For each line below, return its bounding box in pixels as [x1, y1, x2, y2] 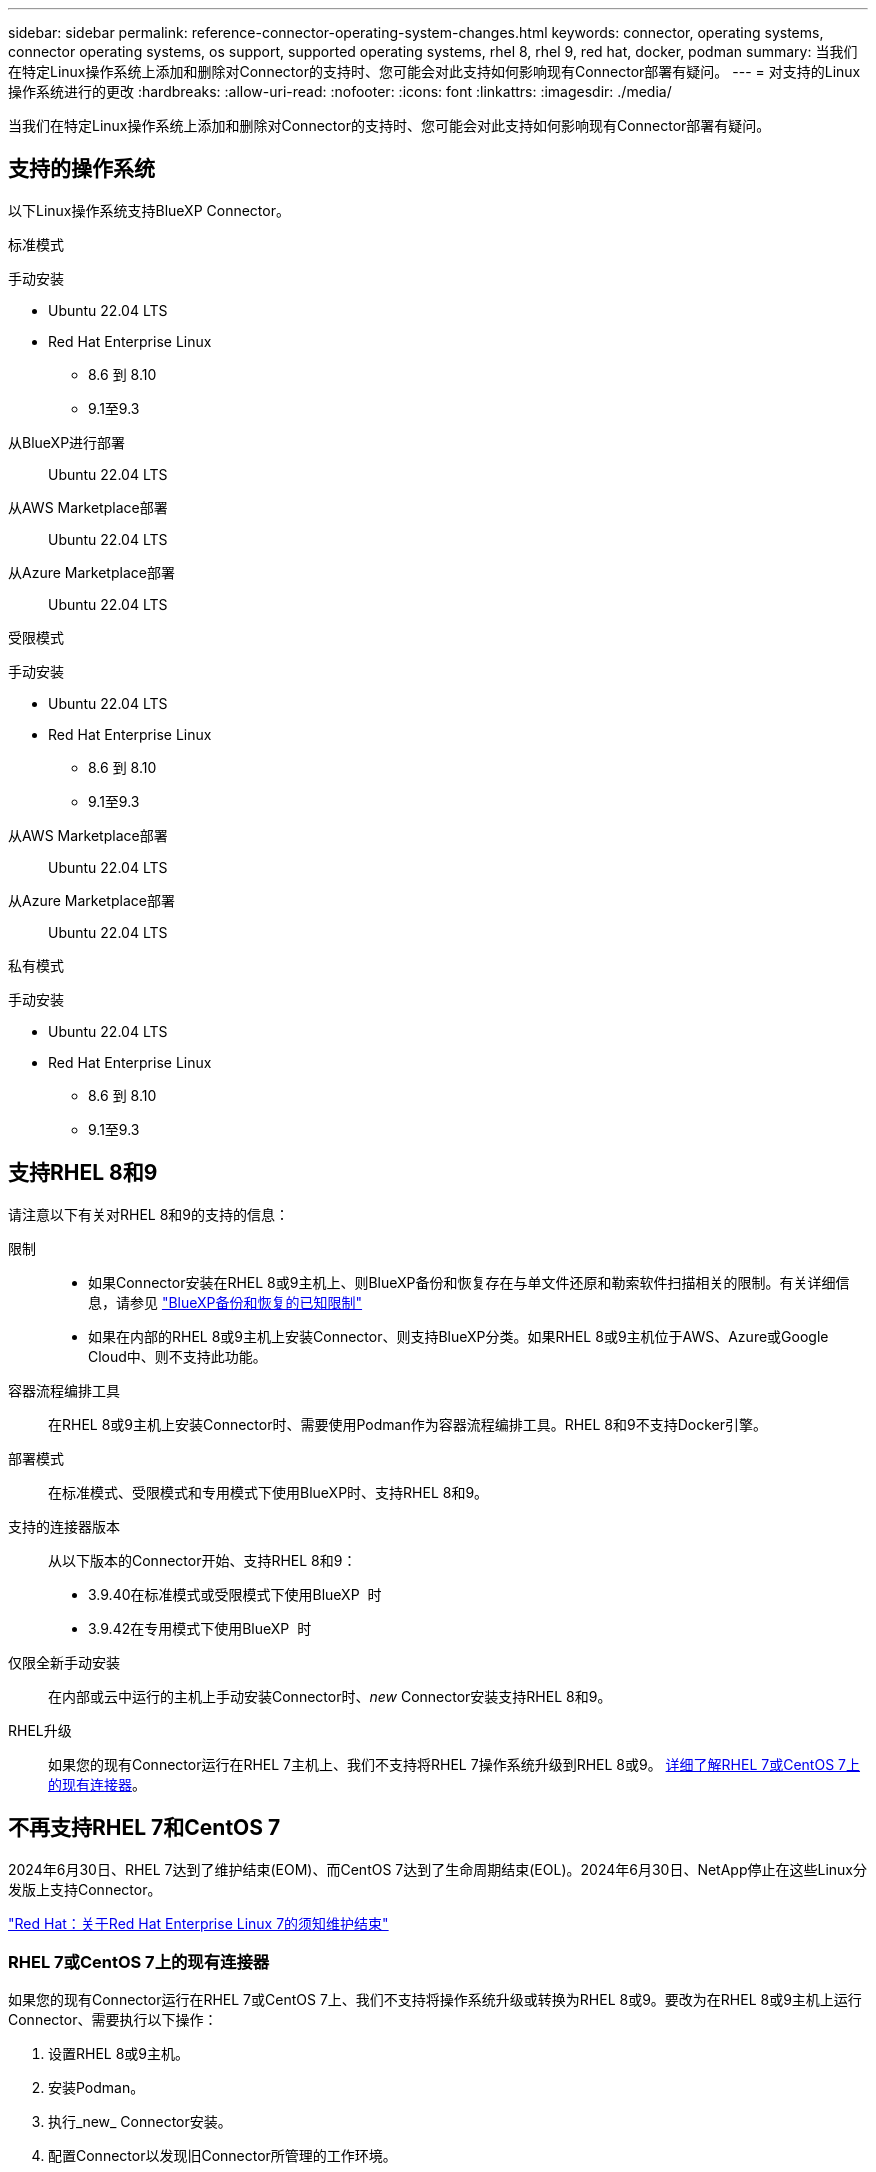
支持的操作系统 [8, 156, 155, 182]
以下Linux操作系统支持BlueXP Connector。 [8, 201, 290, 219]
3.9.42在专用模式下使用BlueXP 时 [88, 1619, 312, 1637]
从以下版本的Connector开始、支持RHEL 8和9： [48, 1551, 357, 1569]
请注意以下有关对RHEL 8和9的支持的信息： [8, 1205, 290, 1223]
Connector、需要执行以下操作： [8, 2011, 218, 2029]
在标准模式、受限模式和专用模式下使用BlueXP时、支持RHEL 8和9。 [48, 1483, 489, 1501]
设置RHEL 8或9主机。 [48, 2045, 190, 2063]
